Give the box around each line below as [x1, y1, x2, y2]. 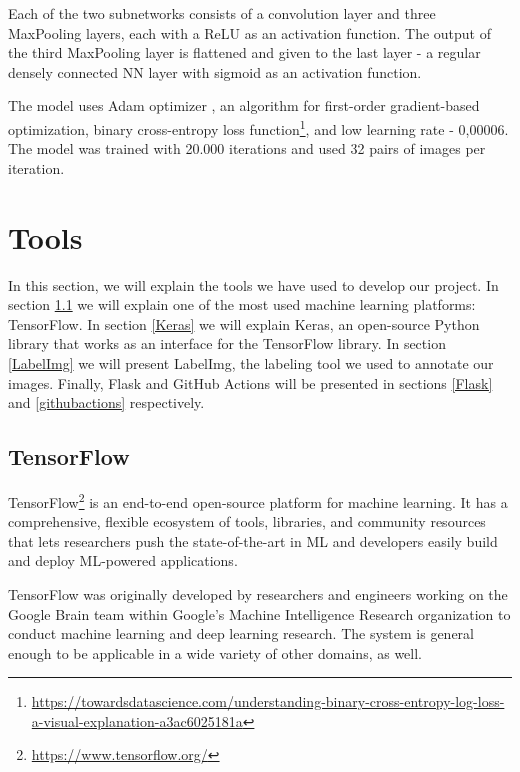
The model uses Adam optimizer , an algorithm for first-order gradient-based [8, 95, 480, 116]
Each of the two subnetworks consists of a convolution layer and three [8, 3, 436, 23]
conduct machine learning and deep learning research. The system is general [8, 623, 474, 644]
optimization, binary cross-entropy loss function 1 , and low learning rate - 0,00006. [8, 115, 509, 139]
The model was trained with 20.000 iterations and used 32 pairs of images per [8, 138, 486, 159]
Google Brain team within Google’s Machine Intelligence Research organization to [8, 603, 511, 624]
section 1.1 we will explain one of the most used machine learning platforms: [8, 294, 476, 315]
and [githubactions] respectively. [8, 392, 205, 413]
